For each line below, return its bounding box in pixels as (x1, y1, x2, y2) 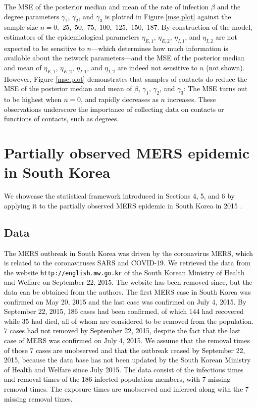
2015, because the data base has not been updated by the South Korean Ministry (4, 355, 251, 365)
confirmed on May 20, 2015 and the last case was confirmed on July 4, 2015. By (4, 296, 247, 306)
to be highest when (4, 94, 62, 104)
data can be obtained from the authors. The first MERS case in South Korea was (4, 287, 251, 297)
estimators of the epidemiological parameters (4, 31, 140, 42)
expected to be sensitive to (4, 43, 85, 53)
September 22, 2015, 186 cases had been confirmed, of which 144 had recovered (4, 306, 244, 316)
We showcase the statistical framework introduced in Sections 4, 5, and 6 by (4, 191, 235, 201)
